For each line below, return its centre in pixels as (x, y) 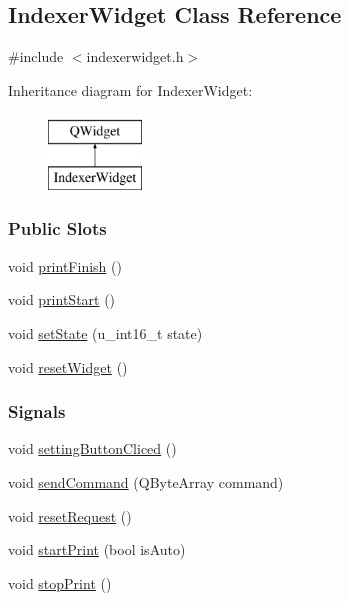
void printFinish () (65, 265)
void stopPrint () (60, 582)
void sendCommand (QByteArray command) (146, 481)
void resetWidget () (68, 366)
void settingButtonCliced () (92, 448)
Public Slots (57, 228)
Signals (37, 411)
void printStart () (62, 299)
